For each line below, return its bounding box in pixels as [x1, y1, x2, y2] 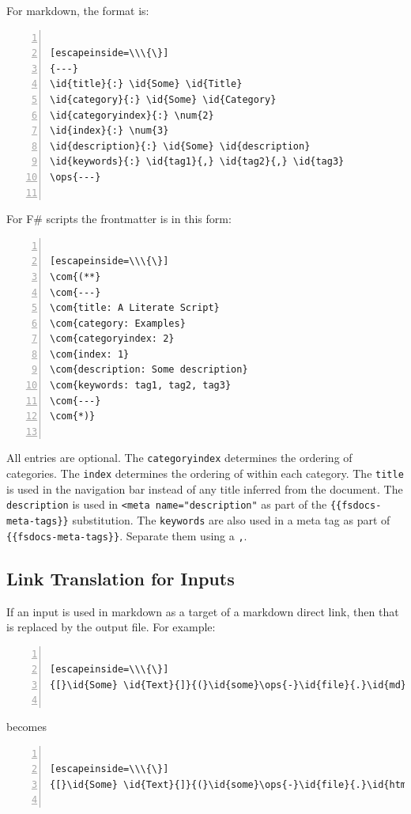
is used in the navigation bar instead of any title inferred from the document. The [6, 480, 403, 497]
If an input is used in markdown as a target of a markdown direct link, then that [6, 603, 399, 619]
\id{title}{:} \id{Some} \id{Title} [50, 78, 243, 90]
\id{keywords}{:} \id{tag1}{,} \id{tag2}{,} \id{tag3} [50, 156, 345, 168]
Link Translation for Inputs [6, 566, 235, 590]
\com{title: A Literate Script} [50, 302, 220, 314]
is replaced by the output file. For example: [6, 619, 216, 635]
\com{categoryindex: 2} [50, 333, 175, 345]
